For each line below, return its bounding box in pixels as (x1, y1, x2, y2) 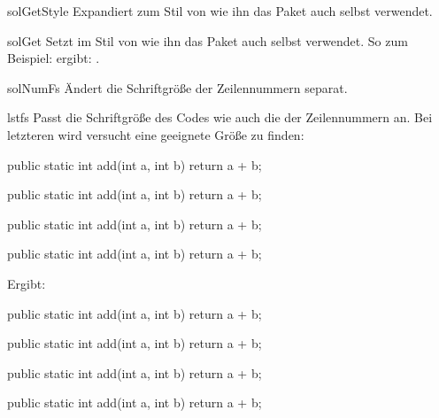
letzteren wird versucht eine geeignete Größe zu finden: (7, 125, 304, 143)
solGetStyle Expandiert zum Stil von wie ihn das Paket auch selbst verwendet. (7, 2, 433, 19)
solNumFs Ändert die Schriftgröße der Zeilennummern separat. (7, 78, 348, 97)
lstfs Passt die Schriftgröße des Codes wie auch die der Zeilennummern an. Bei (7, 108, 433, 127)
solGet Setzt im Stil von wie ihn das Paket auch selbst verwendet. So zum (7, 31, 408, 50)
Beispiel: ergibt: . (7, 49, 100, 67)
